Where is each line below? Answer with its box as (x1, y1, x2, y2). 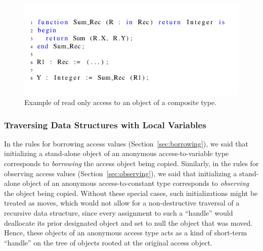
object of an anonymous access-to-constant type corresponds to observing (22, 178, 249, 188)
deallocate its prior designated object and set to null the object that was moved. (4, 217, 253, 228)
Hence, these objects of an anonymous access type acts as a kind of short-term (4, 227, 247, 238)
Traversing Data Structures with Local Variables (4, 118, 206, 131)
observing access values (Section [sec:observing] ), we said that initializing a (4, 168, 237, 178)
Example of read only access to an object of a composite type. (24, 97, 216, 108)
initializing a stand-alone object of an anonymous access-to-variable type (4, 148, 229, 159)
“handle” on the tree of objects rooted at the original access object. (4, 237, 212, 247)
